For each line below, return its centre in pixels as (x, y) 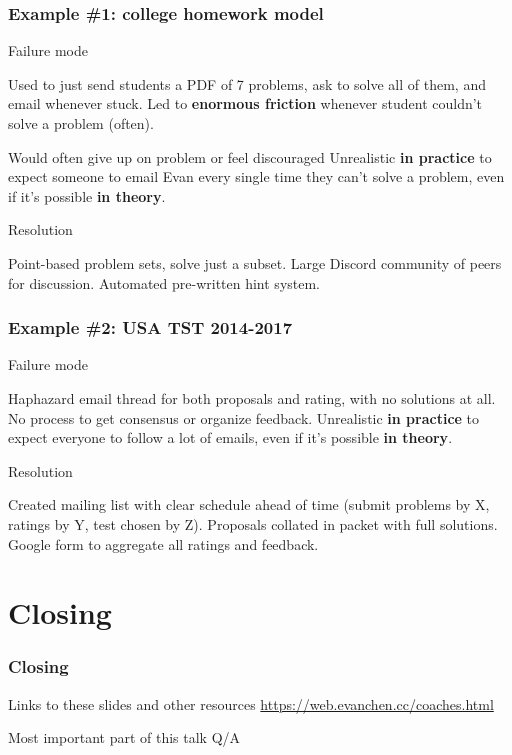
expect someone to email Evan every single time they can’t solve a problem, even (256, 176)
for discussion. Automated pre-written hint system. (164, 282)
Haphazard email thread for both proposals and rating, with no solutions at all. (252, 397)
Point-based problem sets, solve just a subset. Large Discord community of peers (255, 262)
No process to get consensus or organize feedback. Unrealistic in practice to (244, 417)
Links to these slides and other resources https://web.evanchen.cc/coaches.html (251, 703)
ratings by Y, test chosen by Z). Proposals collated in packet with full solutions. (253, 523)
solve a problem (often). (81, 123)
